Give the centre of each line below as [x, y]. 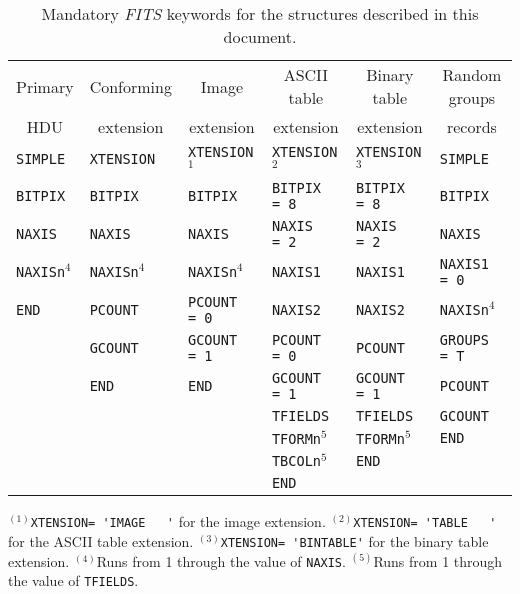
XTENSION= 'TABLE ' [425, 523]
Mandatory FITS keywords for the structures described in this [260, 13]
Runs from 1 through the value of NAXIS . [221, 560]
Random [472, 74]
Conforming [130, 86]
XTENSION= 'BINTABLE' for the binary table [354, 541]
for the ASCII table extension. [101, 541]
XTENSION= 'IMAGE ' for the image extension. [178, 521]
